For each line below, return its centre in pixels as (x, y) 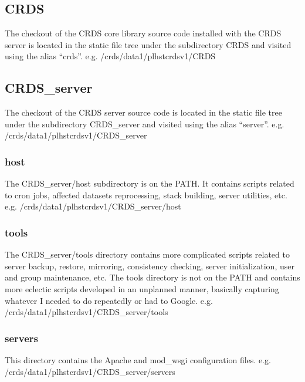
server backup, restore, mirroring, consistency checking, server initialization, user (150, 266)
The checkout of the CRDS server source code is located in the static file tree (143, 112)
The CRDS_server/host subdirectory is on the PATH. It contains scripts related (150, 183)
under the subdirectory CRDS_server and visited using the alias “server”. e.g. (145, 124)
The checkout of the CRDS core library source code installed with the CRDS (143, 33)
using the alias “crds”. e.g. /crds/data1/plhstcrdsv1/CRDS (110, 56)
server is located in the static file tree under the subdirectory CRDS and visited (148, 44)
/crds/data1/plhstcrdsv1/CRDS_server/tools (87, 312)
